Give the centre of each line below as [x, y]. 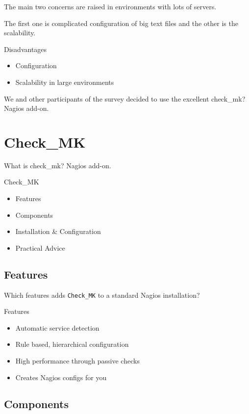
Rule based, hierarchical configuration [72, 344]
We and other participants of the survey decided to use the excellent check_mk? [125, 98]
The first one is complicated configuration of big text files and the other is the [121, 23]
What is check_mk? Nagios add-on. [58, 165]
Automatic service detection [57, 327]
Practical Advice [40, 247]
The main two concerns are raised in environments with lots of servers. [110, 6]
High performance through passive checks [77, 361]
